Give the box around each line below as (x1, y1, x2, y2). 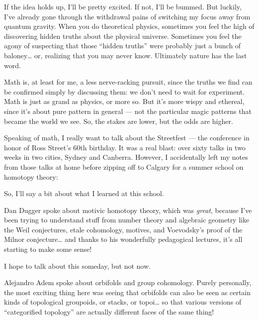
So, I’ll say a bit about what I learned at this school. (4, 188, 164, 199)
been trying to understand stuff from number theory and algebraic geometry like (4, 214, 250, 225)
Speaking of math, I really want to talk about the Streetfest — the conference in (4, 132, 250, 143)
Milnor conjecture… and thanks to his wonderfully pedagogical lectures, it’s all (4, 234, 243, 244)
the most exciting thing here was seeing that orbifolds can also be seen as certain (4, 287, 251, 297)
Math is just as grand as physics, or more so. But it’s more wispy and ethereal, (4, 96, 245, 107)
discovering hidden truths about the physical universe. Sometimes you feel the (4, 30, 242, 41)
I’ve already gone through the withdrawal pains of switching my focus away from (4, 11, 251, 21)
